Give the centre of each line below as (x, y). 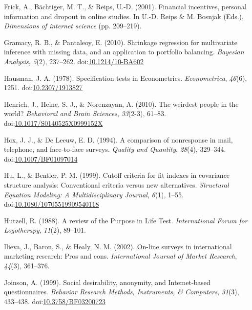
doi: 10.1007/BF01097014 (41, 158)
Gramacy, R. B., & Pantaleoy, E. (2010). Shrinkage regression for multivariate (121, 42)
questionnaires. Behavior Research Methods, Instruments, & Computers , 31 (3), (122, 292)
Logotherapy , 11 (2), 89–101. (45, 230)
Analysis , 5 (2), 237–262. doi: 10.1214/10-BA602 (74, 61)
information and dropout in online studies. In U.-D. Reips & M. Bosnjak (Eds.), (124, 16)
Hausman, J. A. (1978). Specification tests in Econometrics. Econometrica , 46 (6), (126, 78)
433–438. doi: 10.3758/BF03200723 (55, 301)
